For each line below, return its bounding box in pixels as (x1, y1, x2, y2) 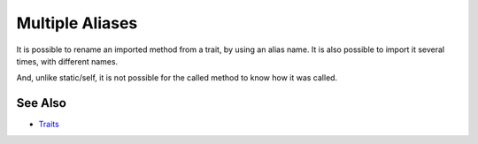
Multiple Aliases (16, 13, 138, 33)
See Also (16, 95, 66, 110)
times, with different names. (16, 56, 119, 66)
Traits (38, 119, 59, 130)
